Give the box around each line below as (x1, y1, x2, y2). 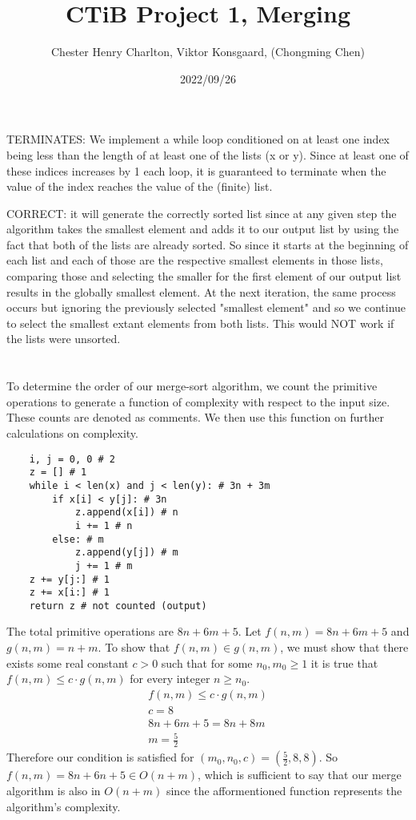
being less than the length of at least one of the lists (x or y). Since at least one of (6, 146, 409, 163)
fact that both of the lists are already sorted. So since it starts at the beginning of (6, 236, 409, 252)
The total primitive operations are (6, 623, 174, 640)
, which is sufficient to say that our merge (198, 766, 402, 783)
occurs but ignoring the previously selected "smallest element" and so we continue (6, 299, 406, 316)
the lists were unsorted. (6, 330, 121, 347)
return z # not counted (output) (29, 600, 207, 612)
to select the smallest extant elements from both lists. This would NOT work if (6, 314, 394, 331)
